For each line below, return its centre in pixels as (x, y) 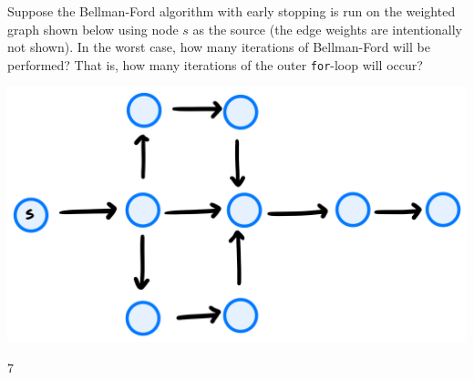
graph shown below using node (93, 29)
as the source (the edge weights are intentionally (328, 29)
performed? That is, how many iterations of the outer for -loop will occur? (215, 64)
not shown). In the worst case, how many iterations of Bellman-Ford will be (219, 47)
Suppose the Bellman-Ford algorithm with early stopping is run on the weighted (232, 11)
